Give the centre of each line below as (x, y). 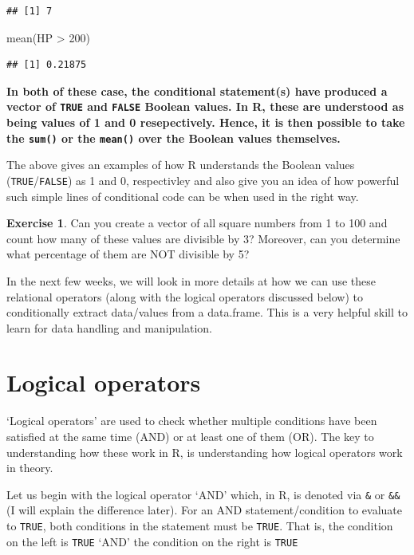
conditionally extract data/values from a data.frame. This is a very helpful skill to (207, 312)
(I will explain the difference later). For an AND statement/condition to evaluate (205, 510)
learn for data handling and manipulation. (109, 327)
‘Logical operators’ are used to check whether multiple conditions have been (192, 421)
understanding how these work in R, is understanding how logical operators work (205, 452)
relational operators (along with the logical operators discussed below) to (185, 296)
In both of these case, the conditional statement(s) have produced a (197, 91)
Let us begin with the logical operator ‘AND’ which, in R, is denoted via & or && (203, 494)
